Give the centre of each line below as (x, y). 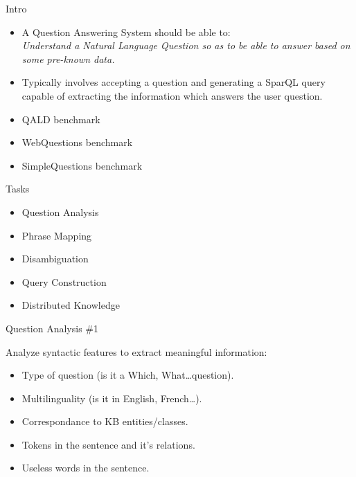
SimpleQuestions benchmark (82, 165)
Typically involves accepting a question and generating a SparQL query (173, 82)
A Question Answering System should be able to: (126, 31)
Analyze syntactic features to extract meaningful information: (136, 351)
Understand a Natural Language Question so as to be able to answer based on (186, 45)
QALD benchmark (61, 119)
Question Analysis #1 (52, 328)
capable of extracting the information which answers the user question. (172, 95)
